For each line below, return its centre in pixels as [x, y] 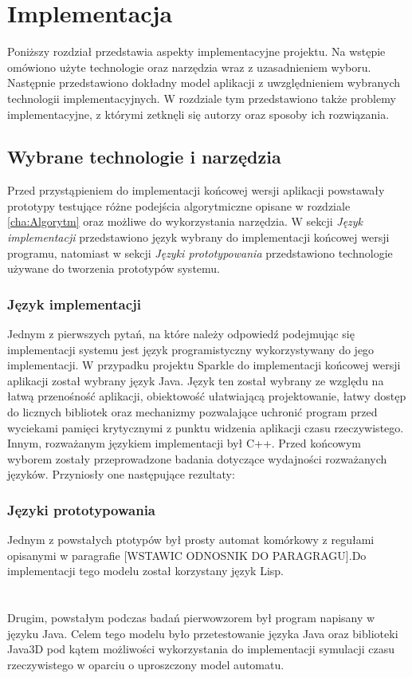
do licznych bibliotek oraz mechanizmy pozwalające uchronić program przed [192, 412]
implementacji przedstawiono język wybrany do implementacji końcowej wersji [198, 237]
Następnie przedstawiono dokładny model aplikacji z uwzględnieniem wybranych [204, 83]
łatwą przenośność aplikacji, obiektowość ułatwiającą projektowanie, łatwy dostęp [207, 396]
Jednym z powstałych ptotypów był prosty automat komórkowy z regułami [191, 540]
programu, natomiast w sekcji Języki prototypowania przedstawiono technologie [200, 252]
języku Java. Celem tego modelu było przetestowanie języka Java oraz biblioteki [203, 633]
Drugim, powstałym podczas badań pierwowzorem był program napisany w [191, 618]
